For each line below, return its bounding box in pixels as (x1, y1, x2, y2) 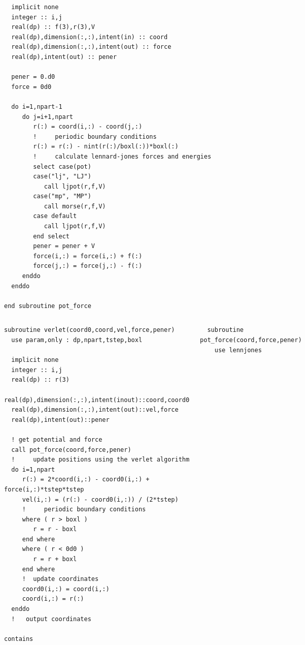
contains (4, 635, 33, 642)
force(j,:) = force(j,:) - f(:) (33, 262, 143, 270)
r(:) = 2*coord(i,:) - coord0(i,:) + (22, 476, 150, 483)
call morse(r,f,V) (44, 202, 106, 210)
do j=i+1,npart (22, 113, 74, 120)
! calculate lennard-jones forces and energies (33, 152, 212, 160)
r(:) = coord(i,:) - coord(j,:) (33, 123, 143, 131)
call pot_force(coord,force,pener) (11, 446, 131, 453)
